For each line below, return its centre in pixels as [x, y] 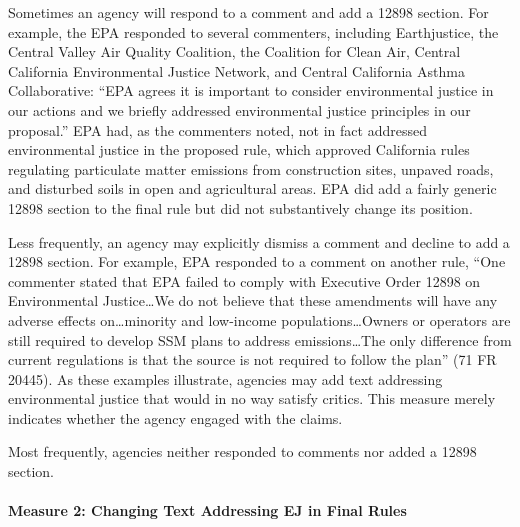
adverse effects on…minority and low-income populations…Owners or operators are [259, 319]
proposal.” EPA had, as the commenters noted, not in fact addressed [217, 129]
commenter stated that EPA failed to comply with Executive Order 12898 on [244, 280]
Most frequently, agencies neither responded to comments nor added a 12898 [242, 451]
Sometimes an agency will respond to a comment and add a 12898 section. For [248, 12]
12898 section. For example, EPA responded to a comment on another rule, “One [257, 261]
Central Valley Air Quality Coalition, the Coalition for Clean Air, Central [234, 51]
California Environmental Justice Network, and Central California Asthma [236, 70]
